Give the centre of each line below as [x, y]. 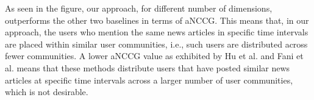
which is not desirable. [47, 92]
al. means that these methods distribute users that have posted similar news [148, 67]
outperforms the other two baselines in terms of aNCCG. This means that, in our [157, 20]
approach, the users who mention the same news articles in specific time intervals [157, 32]
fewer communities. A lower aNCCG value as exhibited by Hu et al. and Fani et [154, 56]
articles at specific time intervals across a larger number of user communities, [149, 80]
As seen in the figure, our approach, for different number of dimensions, [139, 8]
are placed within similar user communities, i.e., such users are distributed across [156, 44]
